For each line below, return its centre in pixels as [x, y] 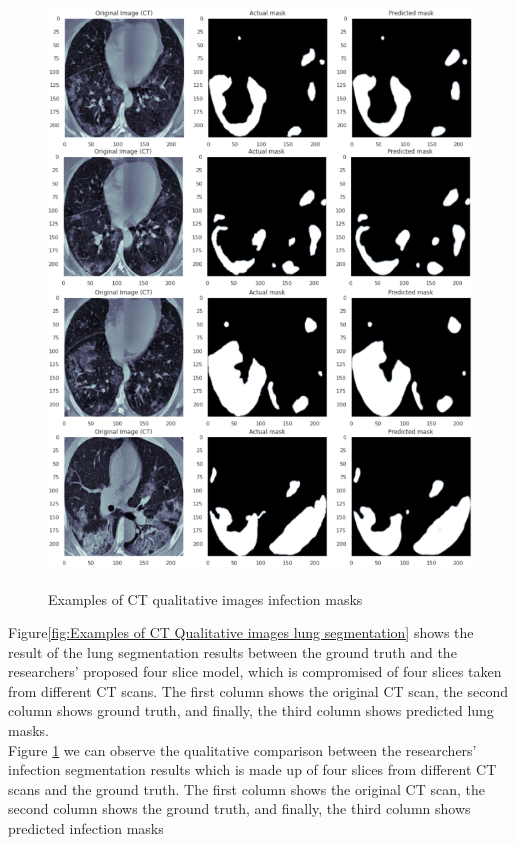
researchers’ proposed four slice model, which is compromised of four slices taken [255, 671]
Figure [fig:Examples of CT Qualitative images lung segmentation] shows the [241, 632]
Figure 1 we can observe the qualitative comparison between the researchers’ [242, 749]
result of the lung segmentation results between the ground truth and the [232, 651]
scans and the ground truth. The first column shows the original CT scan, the [247, 788]
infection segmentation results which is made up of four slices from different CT [252, 769]
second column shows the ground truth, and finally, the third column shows [239, 808]
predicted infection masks [86, 828]
